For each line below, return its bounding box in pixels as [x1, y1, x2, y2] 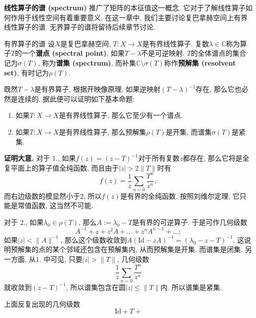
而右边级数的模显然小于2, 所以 [4, 190, 102, 201]
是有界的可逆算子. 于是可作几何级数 [132, 216, 248, 227]
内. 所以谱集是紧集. [160, 282, 222, 292]
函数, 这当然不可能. [31, 200, 93, 211]
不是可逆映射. [141, 48, 185, 58]
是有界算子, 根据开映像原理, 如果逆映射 [34, 84, 161, 94]
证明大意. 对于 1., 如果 [4, 153, 76, 163]
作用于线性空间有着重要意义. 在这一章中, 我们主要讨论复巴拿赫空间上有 [10, 12, 241, 22]
